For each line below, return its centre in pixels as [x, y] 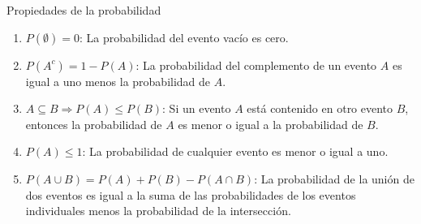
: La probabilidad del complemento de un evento [256, 65]
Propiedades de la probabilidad [84, 10]
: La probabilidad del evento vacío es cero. [184, 37]
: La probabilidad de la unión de [334, 178]
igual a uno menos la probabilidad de [118, 81]
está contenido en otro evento [320, 108]
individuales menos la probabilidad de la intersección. [158, 211]
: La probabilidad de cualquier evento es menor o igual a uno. [235, 151]
